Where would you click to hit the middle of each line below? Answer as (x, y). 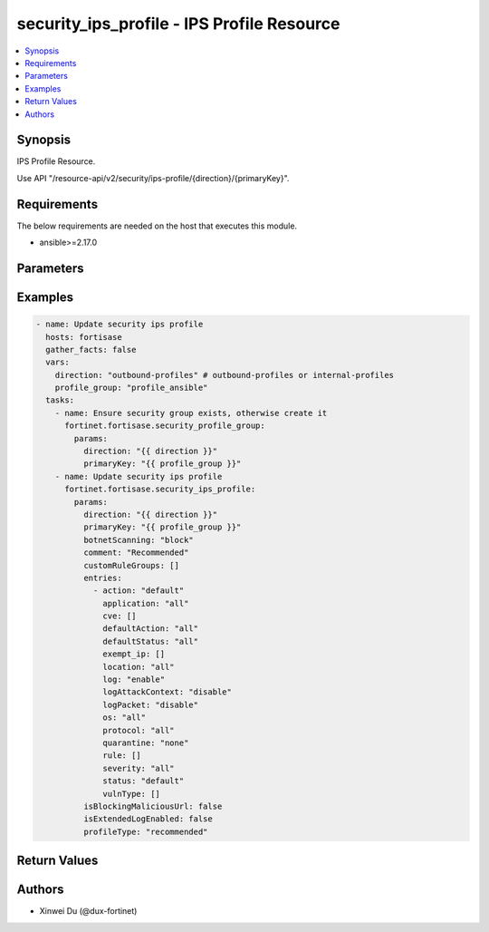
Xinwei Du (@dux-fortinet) (88, 911)
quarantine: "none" (146, 743)
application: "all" (146, 603)
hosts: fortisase (84, 337)
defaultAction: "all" (151, 629)
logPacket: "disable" (151, 704)
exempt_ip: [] (134, 654)
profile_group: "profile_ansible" (131, 388)
